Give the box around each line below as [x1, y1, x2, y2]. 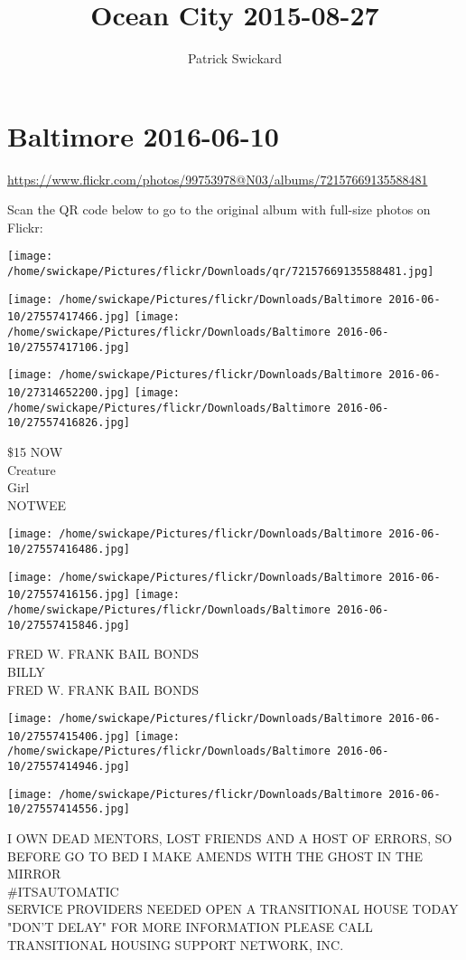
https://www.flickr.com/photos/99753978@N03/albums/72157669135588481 [7, 169, 428, 188]
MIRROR [7, 864, 61, 883]
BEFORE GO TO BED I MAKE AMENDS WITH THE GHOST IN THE [7, 846, 424, 865]
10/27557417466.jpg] [7, 310, 131, 324]
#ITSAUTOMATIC [7, 881, 119, 900]
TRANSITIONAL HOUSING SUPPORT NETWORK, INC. [7, 935, 344, 954]
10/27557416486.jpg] [7, 543, 131, 556]
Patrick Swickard [187, 49, 283, 68]
